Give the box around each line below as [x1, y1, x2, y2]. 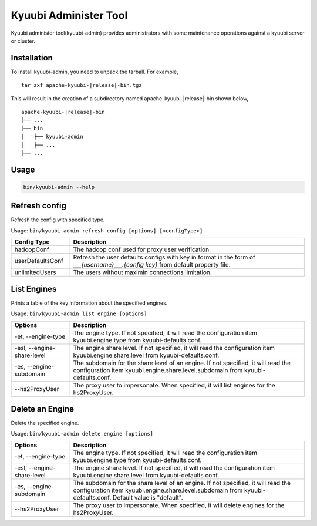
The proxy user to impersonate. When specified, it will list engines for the [73, 381, 275, 389]
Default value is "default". [112, 493, 183, 501]
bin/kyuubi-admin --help [23, 184, 95, 190]
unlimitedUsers [14, 268, 56, 277]
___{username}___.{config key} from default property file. [73, 261, 231, 269]
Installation [11, 53, 53, 63]
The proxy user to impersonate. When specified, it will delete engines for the [73, 501, 285, 509]
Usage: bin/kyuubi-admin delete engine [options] [11, 430, 154, 437]
